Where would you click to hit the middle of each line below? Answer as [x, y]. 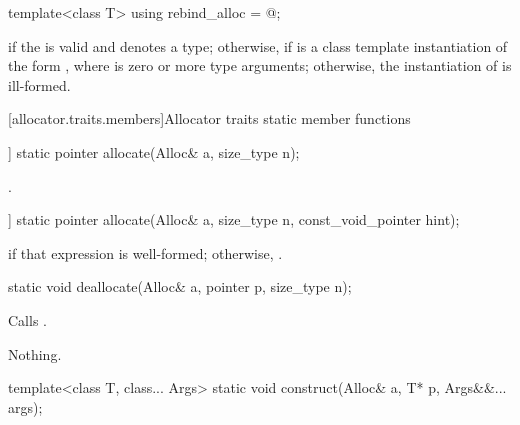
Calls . [27, 319]
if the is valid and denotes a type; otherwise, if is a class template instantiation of [258, 45]
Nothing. [35, 353]
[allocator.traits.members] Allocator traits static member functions [209, 118]
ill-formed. [39, 84]
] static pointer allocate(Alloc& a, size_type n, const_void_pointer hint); [234, 219]
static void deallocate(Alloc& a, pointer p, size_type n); [180, 286]
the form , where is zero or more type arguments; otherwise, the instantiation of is [260, 65]
